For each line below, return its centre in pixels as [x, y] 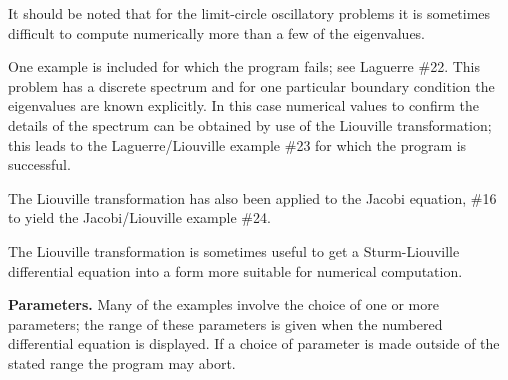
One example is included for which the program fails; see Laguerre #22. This [244, 66]
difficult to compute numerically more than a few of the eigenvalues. [217, 32]
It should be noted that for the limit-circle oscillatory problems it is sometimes [249, 13]
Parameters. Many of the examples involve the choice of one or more [223, 304]
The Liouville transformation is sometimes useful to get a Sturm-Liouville [234, 250]
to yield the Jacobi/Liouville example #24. [139, 217]
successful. [39, 164]
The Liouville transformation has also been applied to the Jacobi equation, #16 [252, 197]
